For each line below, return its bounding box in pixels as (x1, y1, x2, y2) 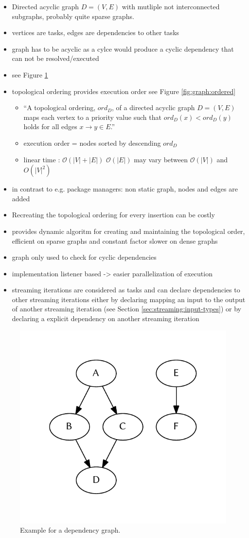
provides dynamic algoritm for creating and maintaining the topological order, (12, 226, 245, 236)
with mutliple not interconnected (122, 1, 220, 11)
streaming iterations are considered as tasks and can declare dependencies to (12, 285, 240, 295)
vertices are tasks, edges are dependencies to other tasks (12, 27, 179, 38)
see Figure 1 (12, 69, 48, 79)
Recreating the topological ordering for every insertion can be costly (12, 210, 215, 220)
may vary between (134, 154, 188, 164)
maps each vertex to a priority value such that (23, 112, 161, 122)
